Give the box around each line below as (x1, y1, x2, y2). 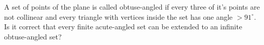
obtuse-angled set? (4, 31, 62, 41)
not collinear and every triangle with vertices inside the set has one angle (4, 11, 233, 22)
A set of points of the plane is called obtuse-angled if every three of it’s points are (4, 2, 260, 12)
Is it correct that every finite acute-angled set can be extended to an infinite (4, 21, 243, 32)
